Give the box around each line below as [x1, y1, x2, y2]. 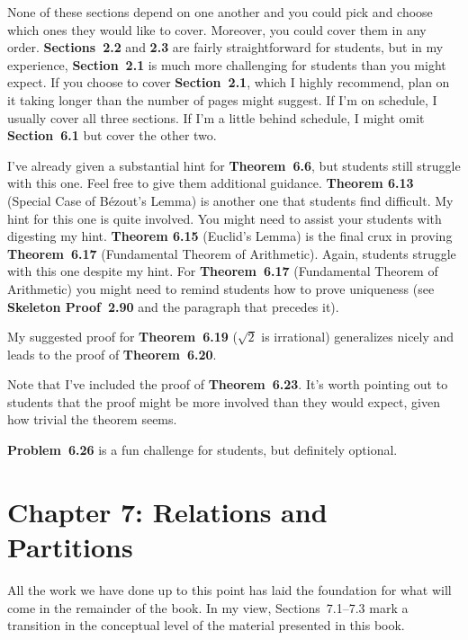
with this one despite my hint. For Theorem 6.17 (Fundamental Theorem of [7, 262, 438, 280]
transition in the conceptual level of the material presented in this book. [7, 616, 405, 635]
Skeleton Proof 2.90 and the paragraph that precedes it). [7, 297, 339, 316]
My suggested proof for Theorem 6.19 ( [7, 327, 238, 346]
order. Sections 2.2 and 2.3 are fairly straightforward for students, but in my [7, 38, 444, 57]
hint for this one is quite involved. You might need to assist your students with [7, 209, 442, 227]
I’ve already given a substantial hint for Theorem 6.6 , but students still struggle [7, 156, 461, 174]
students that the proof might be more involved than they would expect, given [7, 392, 440, 411]
